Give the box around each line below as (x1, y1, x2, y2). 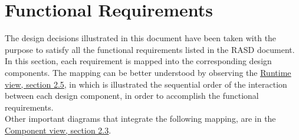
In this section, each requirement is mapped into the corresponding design (5, 55, 272, 67)
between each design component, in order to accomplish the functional (5, 89, 259, 102)
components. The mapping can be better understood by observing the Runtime (5, 66, 291, 78)
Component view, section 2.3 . (5, 124, 111, 136)
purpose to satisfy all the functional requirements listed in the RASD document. (5, 43, 295, 55)
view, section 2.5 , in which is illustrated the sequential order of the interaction (5, 78, 287, 90)
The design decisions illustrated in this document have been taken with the (5, 32, 277, 44)
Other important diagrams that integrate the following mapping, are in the (5, 112, 276, 125)
